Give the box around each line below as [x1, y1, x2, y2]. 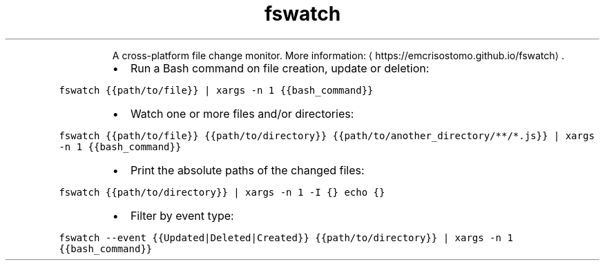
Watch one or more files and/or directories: [130, 106, 354, 121]
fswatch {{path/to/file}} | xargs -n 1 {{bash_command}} [59, 84, 374, 96]
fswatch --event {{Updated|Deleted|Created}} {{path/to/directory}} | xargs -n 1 [59, 232, 513, 243]
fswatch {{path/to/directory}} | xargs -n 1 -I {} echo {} [59, 186, 385, 198]
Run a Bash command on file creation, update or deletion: [130, 61, 430, 75]
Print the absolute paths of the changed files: [130, 163, 365, 177]
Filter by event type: [130, 208, 234, 223]
